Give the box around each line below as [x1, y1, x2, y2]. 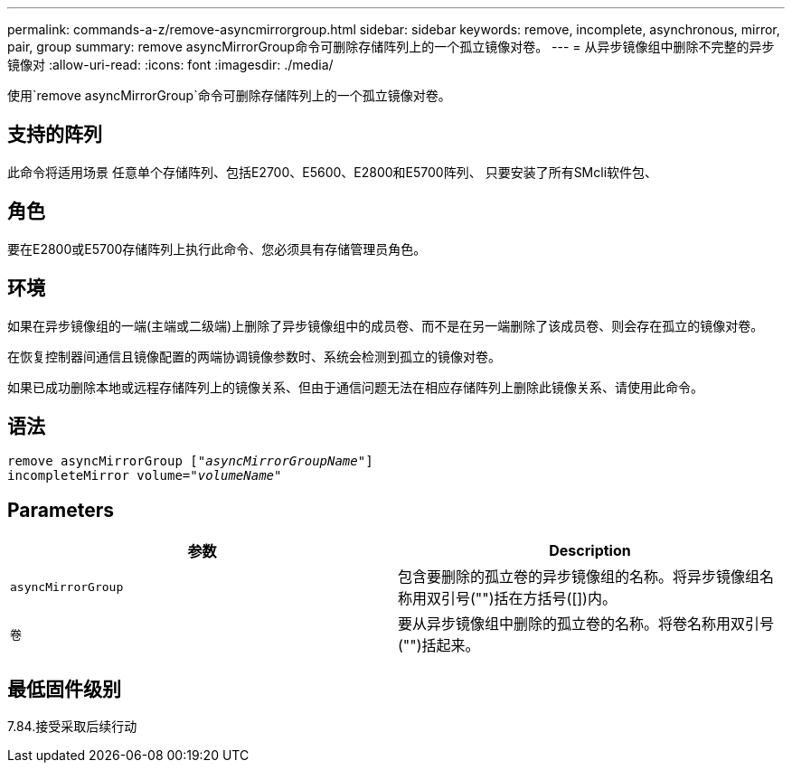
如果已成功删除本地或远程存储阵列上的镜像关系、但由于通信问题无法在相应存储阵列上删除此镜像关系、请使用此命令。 [7, 379, 703, 395]
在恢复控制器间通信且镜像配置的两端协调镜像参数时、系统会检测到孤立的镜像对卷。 [7, 348, 501, 364]
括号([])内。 [537, 589, 617, 608]
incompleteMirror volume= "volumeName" [7, 468, 282, 484]
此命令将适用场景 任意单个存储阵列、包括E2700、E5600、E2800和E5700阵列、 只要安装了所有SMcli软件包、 [7, 164, 658, 180]
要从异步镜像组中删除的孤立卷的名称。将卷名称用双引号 [398, 615, 775, 634]
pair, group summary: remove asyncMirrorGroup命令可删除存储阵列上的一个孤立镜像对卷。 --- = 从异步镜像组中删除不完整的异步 [7, 39, 775, 54]
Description [549, 541, 631, 560]
